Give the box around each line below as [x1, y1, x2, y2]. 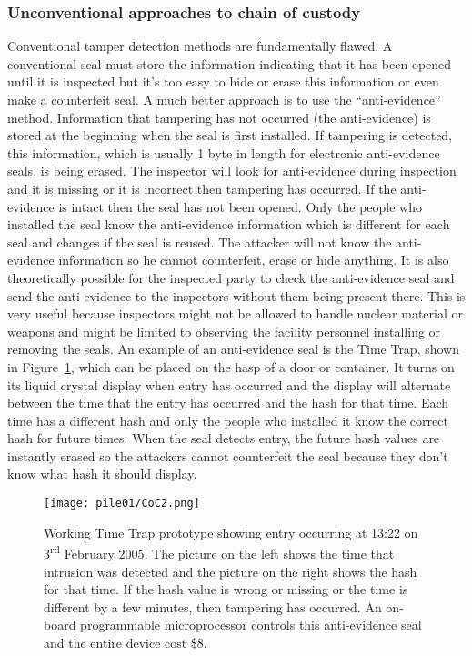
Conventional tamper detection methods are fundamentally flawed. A [7, 36, 393, 56]
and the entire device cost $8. [44, 632, 207, 651]
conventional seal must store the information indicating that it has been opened [7, 54, 452, 73]
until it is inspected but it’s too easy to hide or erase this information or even [7, 72, 439, 91]
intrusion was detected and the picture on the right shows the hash [44, 561, 417, 580]
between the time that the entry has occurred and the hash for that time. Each [7, 393, 449, 412]
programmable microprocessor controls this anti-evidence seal [80, 615, 422, 634]
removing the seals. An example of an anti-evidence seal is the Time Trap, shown [7, 339, 460, 358]
